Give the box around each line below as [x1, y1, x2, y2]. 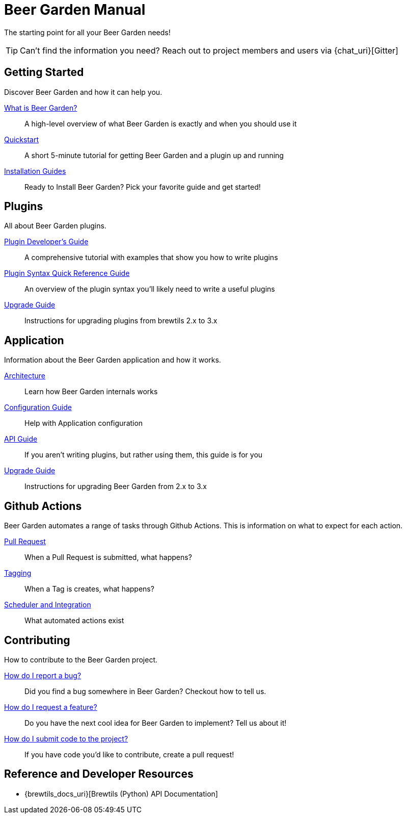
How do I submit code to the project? [4, 734, 128, 743]
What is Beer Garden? [4, 103, 77, 112]
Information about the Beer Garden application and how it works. [4, 355, 221, 365]
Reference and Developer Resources [4, 768, 194, 781]
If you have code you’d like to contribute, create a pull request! [24, 750, 234, 759]
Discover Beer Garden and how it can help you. [4, 87, 163, 96]
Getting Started [4, 66, 84, 79]
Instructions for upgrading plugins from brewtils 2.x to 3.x [24, 316, 218, 325]
